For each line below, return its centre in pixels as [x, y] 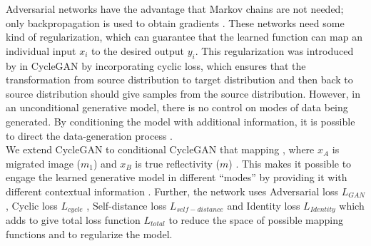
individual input [41, 50]
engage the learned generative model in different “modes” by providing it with [177, 177]
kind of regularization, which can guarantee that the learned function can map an [184, 37]
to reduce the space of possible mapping [256, 219]
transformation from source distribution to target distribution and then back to [179, 80]
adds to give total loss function [73, 219]
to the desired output [137, 50]
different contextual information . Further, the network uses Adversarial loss [172, 191]
